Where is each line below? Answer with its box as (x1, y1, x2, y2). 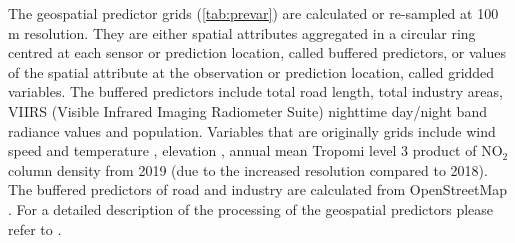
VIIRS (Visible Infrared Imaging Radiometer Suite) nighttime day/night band (8, 100, 487, 121)
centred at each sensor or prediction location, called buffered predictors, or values (8, 42, 506, 63)
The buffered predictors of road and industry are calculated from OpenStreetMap (8, 179, 508, 200)
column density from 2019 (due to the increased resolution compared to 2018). (8, 159, 488, 180)
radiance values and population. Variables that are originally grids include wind (8, 120, 496, 141)
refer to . (8, 218, 62, 239)
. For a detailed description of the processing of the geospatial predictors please (8, 198, 494, 219)
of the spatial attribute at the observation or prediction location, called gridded (8, 61, 495, 82)
